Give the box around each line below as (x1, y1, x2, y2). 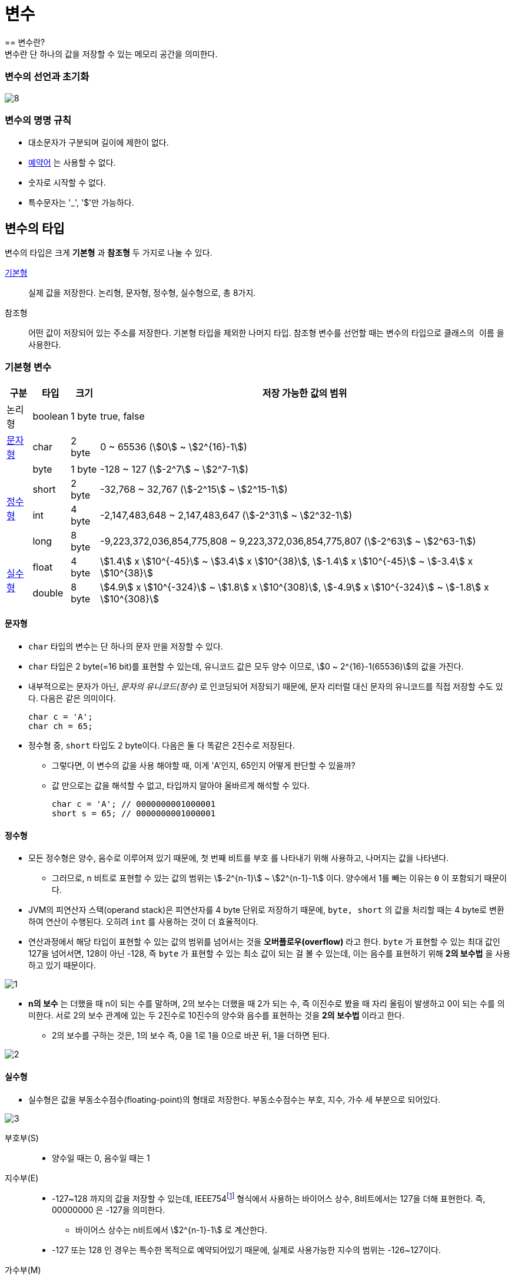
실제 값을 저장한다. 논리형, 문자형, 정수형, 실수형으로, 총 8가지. (28, 288, 256, 298)
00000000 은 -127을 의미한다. (52, 1205, 165, 1215)
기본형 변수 (5, 361, 52, 374)
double (32, 586, 64, 599)
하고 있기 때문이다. (28, 960, 96, 971)
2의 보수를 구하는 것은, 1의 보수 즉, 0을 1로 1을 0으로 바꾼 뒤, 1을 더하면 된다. (52, 1030, 330, 1041)
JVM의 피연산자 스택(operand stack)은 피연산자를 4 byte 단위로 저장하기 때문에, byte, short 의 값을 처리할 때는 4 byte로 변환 (28, 905, 504, 915)
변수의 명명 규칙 (5, 114, 72, 126)
